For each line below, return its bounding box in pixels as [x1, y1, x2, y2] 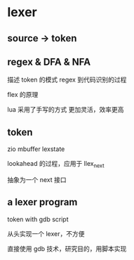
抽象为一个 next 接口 [7, 176, 67, 183]
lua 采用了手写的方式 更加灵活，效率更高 [7, 105, 124, 114]
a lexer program [7, 196, 78, 208]
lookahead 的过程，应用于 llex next [7, 160, 105, 169]
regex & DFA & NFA [7, 56, 91, 67]
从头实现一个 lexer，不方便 [7, 229, 85, 238]
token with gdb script [7, 215, 69, 223]
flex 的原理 [7, 91, 39, 99]
